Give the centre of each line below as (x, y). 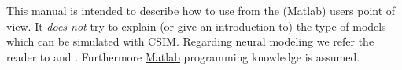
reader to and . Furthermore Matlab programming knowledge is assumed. (183, 56)
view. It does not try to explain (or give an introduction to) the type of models (196, 26)
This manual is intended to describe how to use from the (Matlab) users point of (201, 10)
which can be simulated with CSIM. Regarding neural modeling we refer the (190, 41)
